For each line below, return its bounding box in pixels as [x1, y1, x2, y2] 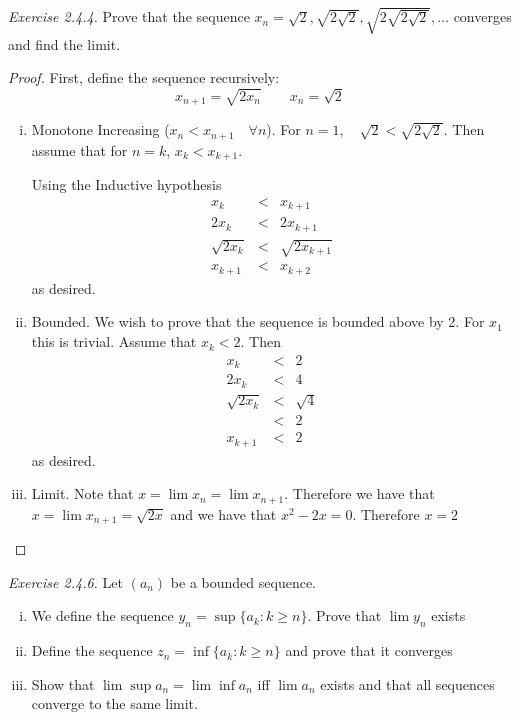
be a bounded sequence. [170, 571, 317, 592]
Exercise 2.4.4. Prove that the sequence [8, 6, 250, 27]
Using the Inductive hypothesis [31, 174, 222, 195]
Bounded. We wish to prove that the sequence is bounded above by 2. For [31, 311, 485, 332]
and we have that [170, 503, 277, 524]
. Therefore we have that [284, 483, 435, 504]
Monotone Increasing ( [31, 119, 170, 140]
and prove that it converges [285, 640, 453, 661]
